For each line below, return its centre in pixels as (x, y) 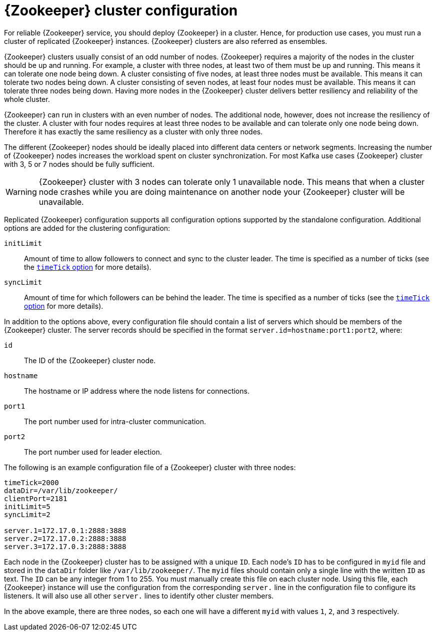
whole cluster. (27, 99)
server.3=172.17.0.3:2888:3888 (65, 546)
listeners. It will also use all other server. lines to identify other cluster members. (139, 596)
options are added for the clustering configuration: (87, 228)
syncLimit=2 (27, 514)
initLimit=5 (27, 506)
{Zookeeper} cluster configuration (121, 10)
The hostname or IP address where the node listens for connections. (137, 391)
